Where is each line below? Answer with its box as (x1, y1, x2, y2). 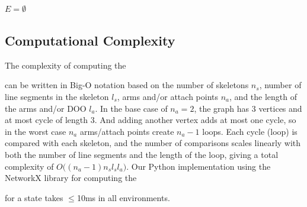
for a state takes (5, 191, 63, 203)
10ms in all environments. (76, 191, 170, 203)
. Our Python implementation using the (126, 160, 271, 172)
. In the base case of (95, 102, 168, 114)
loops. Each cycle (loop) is (202, 125, 298, 137)
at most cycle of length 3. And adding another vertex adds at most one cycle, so (5, 114, 296, 126)
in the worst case (5, 125, 66, 137)
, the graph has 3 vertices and (194, 102, 302, 114)
